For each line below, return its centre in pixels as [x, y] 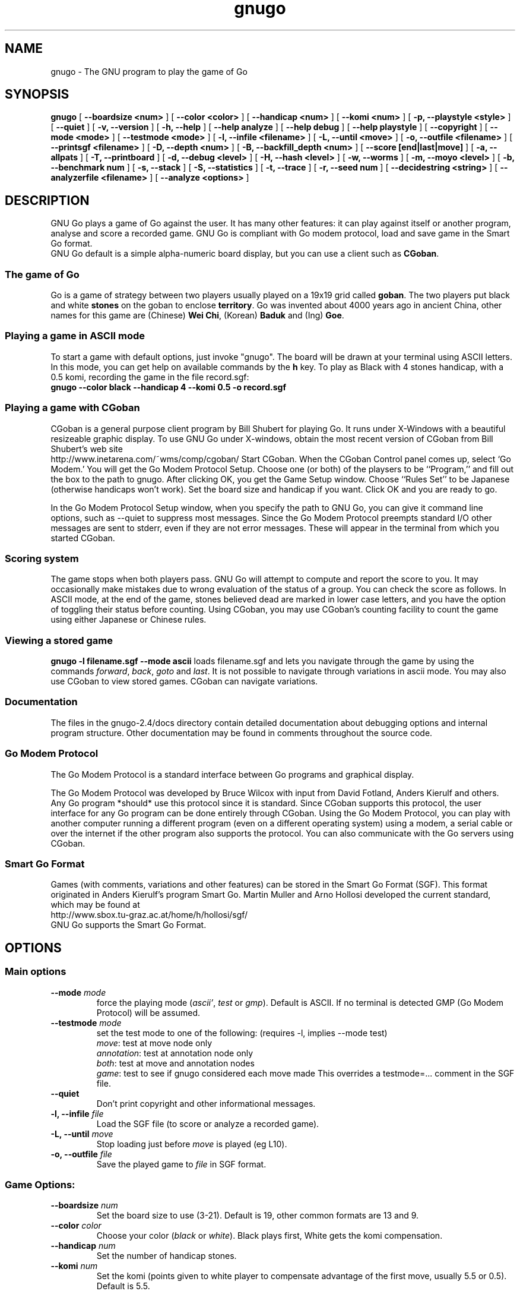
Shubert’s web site [87, 449]
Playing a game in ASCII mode [75, 336]
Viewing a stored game [59, 640]
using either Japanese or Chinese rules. [129, 620]
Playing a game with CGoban [72, 408]
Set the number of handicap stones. [167, 1256]
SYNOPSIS [37, 94]
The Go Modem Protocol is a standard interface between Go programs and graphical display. [232, 774]
